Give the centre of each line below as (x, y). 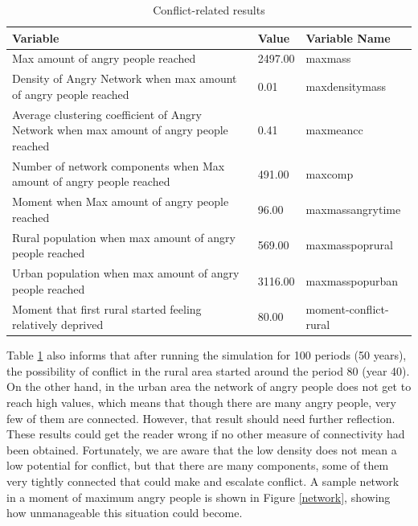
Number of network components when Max (119, 165)
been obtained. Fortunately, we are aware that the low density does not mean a (202, 449)
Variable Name (348, 37)
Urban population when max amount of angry (126, 273)
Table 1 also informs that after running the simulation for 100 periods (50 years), (207, 355)
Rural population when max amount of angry (124, 237)
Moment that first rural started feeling (107, 308)
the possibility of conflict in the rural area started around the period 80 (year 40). (208, 370)
